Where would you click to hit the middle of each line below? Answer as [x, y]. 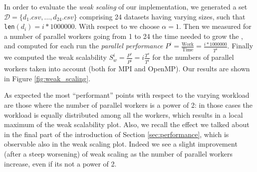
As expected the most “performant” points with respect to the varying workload [127, 95]
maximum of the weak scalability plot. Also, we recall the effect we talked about [127, 124]
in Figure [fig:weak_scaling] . [47, 78]
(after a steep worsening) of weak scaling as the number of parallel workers [118, 153]
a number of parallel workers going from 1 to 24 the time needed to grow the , [124, 36]
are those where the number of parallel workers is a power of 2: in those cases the [128, 104]
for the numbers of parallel [193, 57]
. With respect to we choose [117, 26]
